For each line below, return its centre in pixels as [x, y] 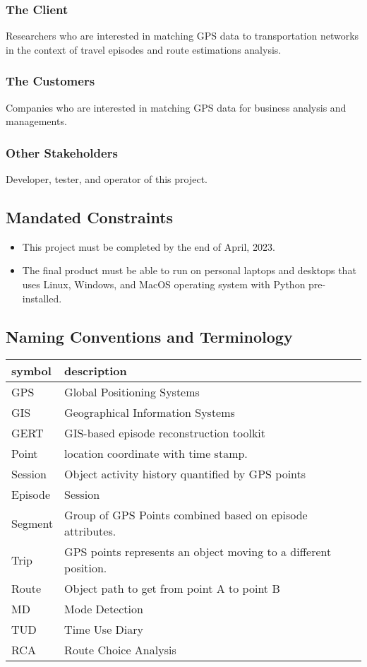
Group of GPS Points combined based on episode [186, 515]
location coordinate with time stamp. [156, 454]
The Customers [50, 81]
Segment [32, 523]
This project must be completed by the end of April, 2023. [149, 246]
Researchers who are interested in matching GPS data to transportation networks [182, 36]
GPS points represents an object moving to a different [198, 552]
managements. [36, 121]
